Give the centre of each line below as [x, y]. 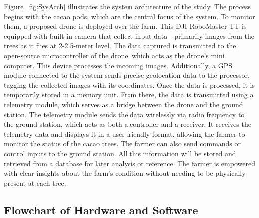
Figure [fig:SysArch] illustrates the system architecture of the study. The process [127, 6]
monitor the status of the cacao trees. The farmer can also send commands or [123, 143]
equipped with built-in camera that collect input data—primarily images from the [129, 36]
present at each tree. [35, 182]
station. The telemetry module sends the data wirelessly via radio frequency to [124, 114]
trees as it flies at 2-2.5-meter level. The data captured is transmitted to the [120, 46]
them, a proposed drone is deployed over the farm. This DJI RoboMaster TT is [125, 26]
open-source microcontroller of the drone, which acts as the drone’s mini [114, 55]
